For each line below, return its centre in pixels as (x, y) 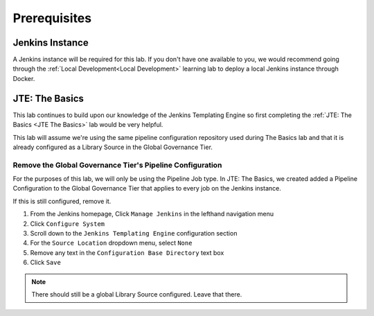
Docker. (24, 78)
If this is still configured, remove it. (62, 201)
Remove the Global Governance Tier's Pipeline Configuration (117, 165)
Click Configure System (68, 223)
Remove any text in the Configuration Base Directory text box (127, 252)
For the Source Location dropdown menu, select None (111, 243)
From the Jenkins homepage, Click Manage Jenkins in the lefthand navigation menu (152, 214)
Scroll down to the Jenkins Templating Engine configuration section (134, 234)
